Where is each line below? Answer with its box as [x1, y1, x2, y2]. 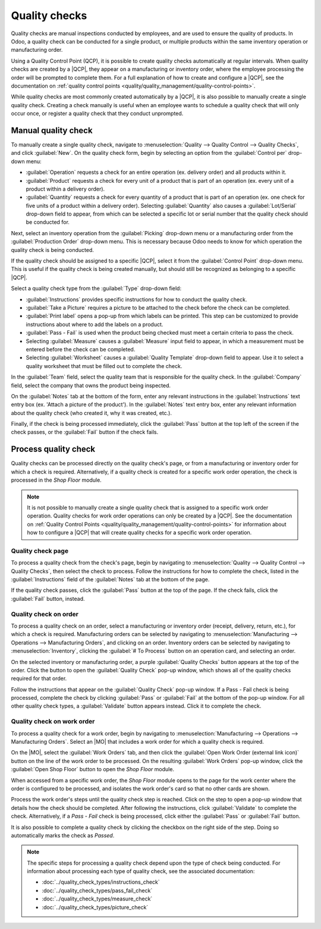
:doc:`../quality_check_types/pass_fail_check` [42, 887, 153, 894]
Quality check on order [11, 610, 78, 618]
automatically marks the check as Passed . [11, 831, 115, 839]
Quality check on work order [11, 718, 95, 726]
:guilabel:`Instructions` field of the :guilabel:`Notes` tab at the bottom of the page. [11, 576, 210, 583]
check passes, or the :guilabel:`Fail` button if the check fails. [11, 429, 159, 436]
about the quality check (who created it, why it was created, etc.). [11, 409, 172, 416]
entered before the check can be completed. [26, 345, 136, 353]
